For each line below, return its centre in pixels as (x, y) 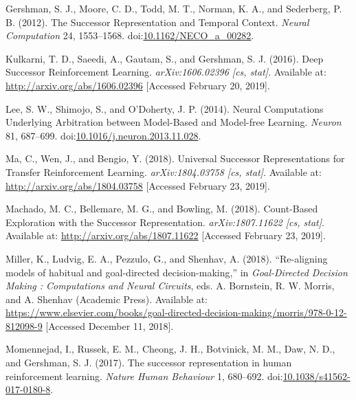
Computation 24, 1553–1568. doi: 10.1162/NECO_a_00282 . (130, 35)
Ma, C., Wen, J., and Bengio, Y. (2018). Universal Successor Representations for (175, 158)
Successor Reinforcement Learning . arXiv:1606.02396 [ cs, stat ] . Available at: (166, 72)
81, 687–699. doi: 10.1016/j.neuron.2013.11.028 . (103, 135)
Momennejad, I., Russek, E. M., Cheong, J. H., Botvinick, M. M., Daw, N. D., (170, 349)
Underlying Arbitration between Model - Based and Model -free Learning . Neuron (174, 122)
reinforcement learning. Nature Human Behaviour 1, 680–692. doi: (144, 376)
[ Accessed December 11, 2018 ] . (110, 325)
